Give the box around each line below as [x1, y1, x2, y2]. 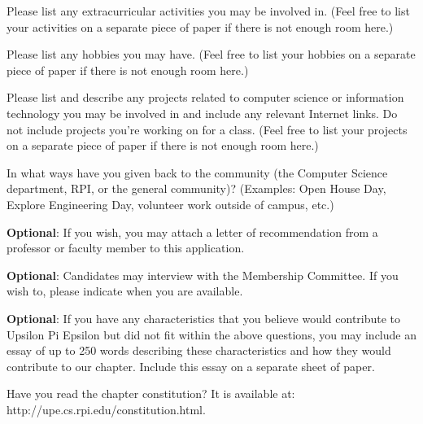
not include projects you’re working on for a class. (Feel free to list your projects [7, 120, 408, 138]
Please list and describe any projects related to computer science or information [7, 89, 404, 106]
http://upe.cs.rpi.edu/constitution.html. [7, 400, 206, 417]
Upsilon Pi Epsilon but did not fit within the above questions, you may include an [7, 326, 416, 343]
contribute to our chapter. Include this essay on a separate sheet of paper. [7, 357, 375, 374]
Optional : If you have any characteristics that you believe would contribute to [7, 309, 401, 326]
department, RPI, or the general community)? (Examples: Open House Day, [7, 180, 386, 197]
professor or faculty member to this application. [7, 239, 245, 256]
